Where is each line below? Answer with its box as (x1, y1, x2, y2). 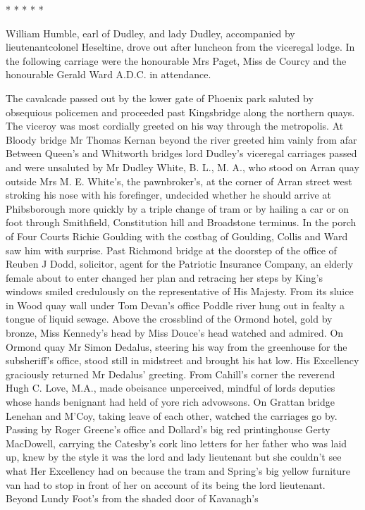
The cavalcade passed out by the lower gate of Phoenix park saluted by (6, 90, 314, 105)
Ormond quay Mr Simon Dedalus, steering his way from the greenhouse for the (6, 339, 347, 354)
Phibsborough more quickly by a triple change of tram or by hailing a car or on (6, 201, 349, 216)
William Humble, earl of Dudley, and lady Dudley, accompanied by (6, 25, 295, 40)
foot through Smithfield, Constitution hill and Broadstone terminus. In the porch (6, 215, 357, 230)
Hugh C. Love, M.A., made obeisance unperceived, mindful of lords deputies (6, 380, 335, 395)
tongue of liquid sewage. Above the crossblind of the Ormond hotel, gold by (6, 311, 333, 326)
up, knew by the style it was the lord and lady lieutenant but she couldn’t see (6, 449, 342, 464)
